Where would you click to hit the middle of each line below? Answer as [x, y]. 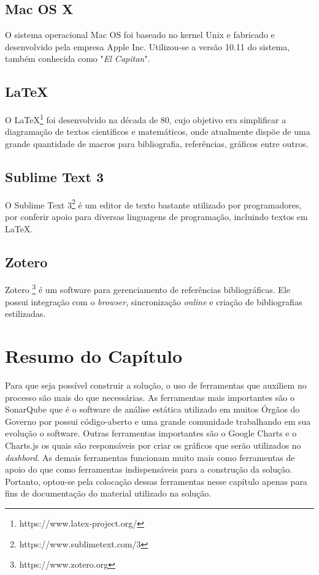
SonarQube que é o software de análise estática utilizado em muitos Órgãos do [152, 409]
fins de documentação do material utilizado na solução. [108, 493]
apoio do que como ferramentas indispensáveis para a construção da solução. [149, 469]
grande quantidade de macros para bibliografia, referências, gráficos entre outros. [157, 144]
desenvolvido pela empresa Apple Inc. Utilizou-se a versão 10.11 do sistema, [148, 46]
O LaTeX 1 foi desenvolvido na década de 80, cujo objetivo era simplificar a [146, 119]
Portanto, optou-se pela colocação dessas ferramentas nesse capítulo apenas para [156, 481]
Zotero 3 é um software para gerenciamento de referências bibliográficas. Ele [148, 289]
